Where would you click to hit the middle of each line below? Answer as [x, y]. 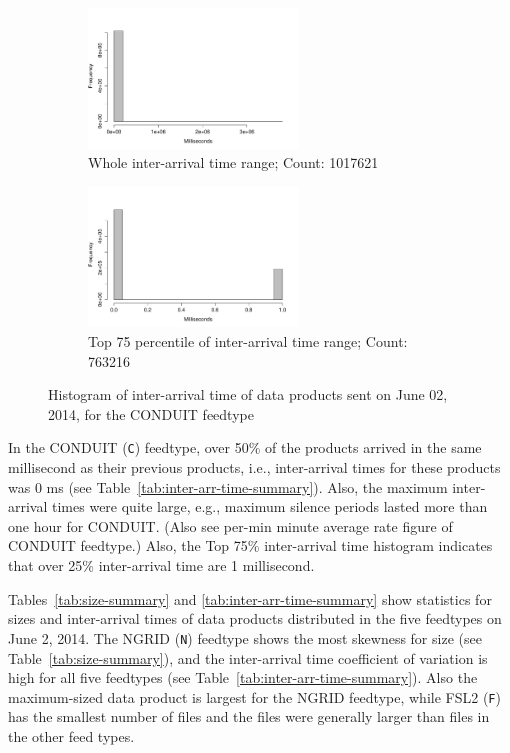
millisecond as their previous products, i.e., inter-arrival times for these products [254, 467]
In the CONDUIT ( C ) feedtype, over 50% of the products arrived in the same [245, 447]
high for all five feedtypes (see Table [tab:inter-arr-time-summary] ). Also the [243, 677]
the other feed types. [71, 735]
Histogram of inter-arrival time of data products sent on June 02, [248, 394]
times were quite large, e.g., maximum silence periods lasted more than [270, 506]
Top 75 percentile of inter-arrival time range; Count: [248, 341]
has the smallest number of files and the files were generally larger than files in [249, 716]
